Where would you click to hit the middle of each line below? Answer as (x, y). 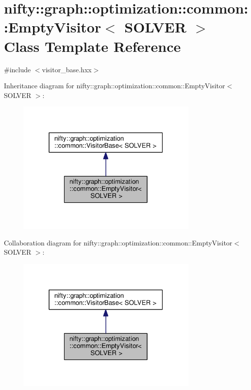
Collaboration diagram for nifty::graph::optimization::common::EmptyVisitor (118, 242)
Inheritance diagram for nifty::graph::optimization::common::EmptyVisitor (115, 86)
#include (17, 69)
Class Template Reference (92, 46)
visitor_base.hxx (67, 69)
